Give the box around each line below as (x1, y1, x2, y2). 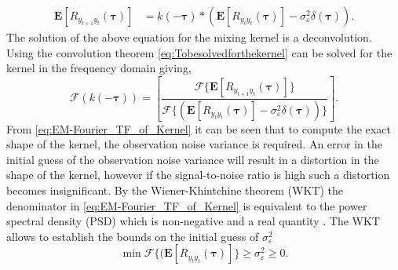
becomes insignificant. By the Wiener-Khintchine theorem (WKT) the (6, 182, 343, 199)
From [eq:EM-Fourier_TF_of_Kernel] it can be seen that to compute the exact (6, 120, 391, 137)
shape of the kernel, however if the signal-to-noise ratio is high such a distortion (6, 166, 390, 183)
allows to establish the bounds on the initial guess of (6, 228, 259, 244)
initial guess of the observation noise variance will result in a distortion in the (6, 151, 379, 167)
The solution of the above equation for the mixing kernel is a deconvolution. (6, 29, 372, 46)
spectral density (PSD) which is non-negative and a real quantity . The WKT (6, 213, 380, 229)
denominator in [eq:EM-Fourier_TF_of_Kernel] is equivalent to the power (6, 197, 367, 213)
